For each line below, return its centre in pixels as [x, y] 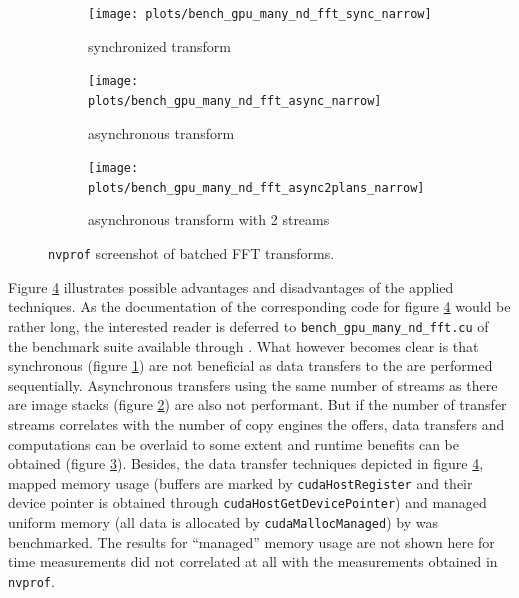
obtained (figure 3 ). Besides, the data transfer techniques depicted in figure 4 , [246, 463]
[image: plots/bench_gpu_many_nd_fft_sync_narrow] [260, 14]
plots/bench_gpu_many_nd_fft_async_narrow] [235, 100]
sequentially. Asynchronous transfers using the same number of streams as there [253, 384]
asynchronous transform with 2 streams [209, 219]
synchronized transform [160, 45]
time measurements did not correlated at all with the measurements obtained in [253, 561]
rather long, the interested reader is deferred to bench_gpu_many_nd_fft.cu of [248, 325]
